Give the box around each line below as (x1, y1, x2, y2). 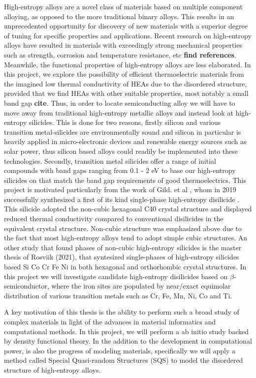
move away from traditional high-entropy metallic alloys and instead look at (4, 107, 233, 117)
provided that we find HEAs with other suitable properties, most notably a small (4, 88, 249, 98)
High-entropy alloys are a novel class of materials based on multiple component (4, 1, 243, 11)
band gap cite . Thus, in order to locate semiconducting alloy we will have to (4, 97, 235, 108)
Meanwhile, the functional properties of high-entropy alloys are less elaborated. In (4, 59, 251, 69)
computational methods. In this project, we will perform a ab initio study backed (4, 326, 249, 336)
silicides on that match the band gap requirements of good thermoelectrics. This (4, 174, 246, 185)
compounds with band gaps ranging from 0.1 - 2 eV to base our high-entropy (4, 165, 236, 175)
